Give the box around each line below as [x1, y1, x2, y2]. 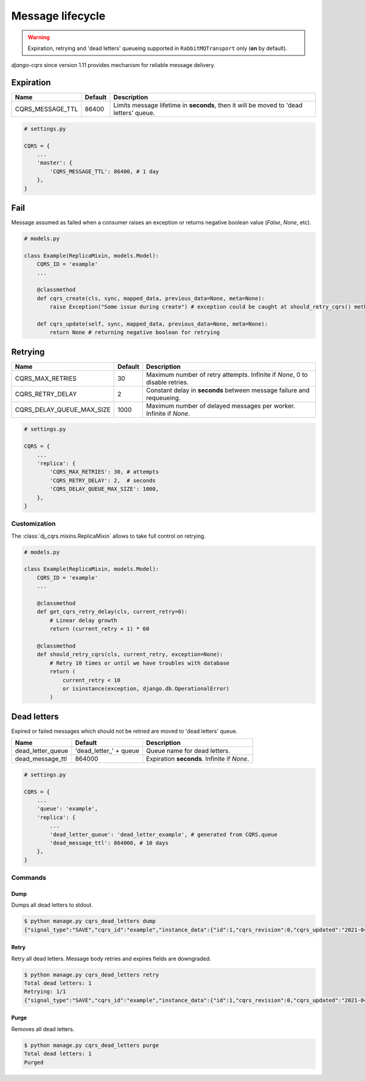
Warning [27, 34, 50, 41]
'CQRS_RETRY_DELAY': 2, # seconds [49, 477, 156, 484]
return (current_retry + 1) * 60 [49, 626, 150, 632]
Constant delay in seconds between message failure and [146, 386, 310, 394]
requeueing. [146, 393, 181, 402]
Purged [24, 1058, 44, 1066]
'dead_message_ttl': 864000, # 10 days [49, 839, 169, 846]
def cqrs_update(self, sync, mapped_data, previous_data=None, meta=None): [36, 320, 268, 327]
